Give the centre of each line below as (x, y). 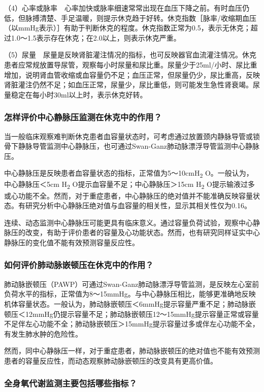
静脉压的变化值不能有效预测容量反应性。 (72, 242)
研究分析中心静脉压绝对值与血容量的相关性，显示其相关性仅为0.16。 (138, 205)
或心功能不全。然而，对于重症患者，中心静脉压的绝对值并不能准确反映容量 (128, 195)
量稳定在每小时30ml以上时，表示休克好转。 (76, 94)
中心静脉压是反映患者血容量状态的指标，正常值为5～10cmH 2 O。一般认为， (129, 174)
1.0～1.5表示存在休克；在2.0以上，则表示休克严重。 (96, 37)
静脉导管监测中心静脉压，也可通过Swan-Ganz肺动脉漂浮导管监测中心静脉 (139, 146)
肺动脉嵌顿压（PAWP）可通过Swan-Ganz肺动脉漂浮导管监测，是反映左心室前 (132, 284)
